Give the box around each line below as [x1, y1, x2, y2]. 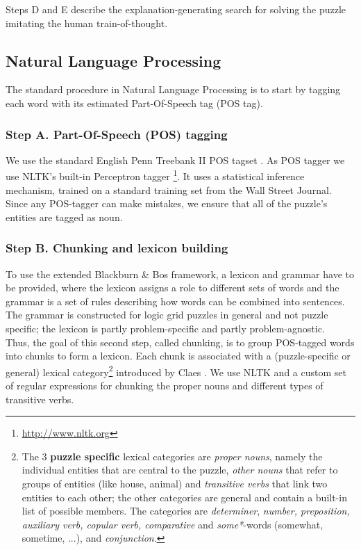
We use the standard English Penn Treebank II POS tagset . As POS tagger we [6, 152, 345, 167]
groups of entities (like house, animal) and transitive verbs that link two [22, 476, 328, 491]
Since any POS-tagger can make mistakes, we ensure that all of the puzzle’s [6, 196, 328, 211]
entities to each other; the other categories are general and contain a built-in [22, 490, 347, 504]
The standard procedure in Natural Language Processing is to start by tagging [6, 82, 341, 97]
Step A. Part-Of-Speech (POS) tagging [6, 125, 228, 143]
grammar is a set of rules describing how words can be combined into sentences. [6, 293, 345, 308]
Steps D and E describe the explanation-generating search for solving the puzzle [6, 2, 346, 16]
